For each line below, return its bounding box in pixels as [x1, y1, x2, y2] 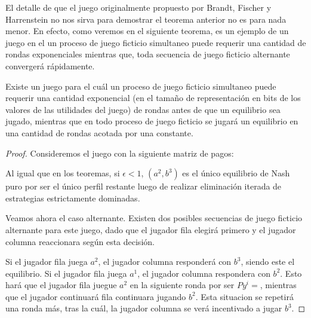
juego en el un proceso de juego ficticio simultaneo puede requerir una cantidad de [5, 36, 306, 48]
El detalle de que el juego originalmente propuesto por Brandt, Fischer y [5, 1, 272, 13]
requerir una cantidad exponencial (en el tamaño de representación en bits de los [5, 91, 301, 104]
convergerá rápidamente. [5, 59, 95, 72]
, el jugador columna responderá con [98, 255, 232, 268]
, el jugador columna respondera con [137, 267, 270, 279]
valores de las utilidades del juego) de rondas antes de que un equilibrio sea [5, 103, 281, 115]
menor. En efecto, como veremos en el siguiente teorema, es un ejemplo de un [5, 25, 289, 37]
